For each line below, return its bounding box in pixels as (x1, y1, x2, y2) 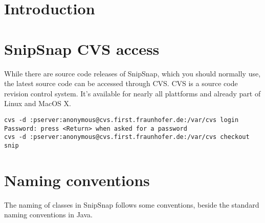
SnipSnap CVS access (4, 38, 160, 59)
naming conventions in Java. (4, 209, 93, 220)
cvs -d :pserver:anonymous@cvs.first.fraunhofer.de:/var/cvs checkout (4, 133, 250, 141)
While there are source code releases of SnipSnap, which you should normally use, (4, 68, 261, 78)
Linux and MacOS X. (4, 98, 71, 109)
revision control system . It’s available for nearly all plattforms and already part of (4, 88, 261, 98)
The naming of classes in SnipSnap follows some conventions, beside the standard (4, 199, 259, 210)
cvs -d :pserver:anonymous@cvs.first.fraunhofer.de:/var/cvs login (4, 116, 239, 124)
